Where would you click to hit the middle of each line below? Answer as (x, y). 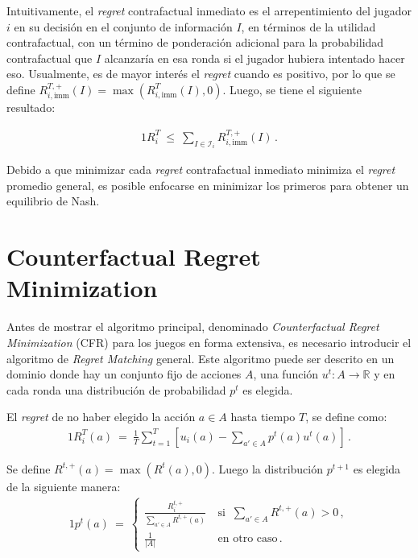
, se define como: (346, 417)
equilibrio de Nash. (53, 201)
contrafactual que (50, 58)
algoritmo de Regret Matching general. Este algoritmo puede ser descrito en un (201, 358)
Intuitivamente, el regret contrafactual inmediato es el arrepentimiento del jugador (209, 10)
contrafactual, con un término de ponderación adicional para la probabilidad (195, 42)
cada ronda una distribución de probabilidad (116, 389)
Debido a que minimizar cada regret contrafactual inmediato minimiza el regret (201, 169)
